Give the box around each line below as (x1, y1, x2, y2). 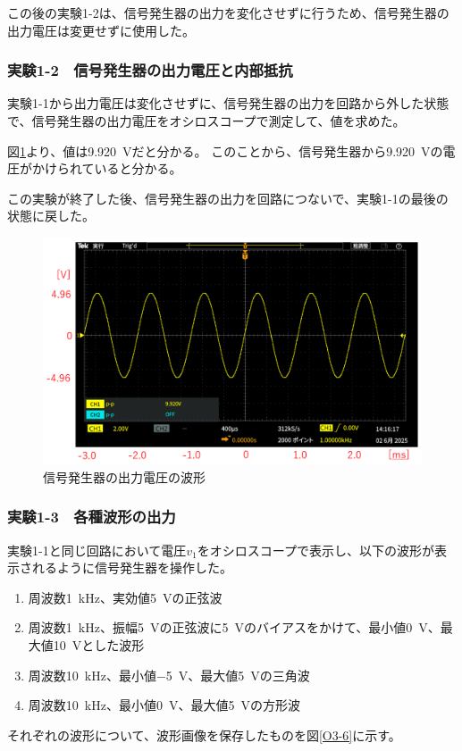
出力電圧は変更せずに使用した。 (7, 21, 195, 39)
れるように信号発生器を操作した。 (31, 558, 232, 577)
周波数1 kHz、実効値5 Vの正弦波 (28, 588, 223, 606)
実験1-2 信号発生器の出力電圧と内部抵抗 (7, 59, 293, 81)
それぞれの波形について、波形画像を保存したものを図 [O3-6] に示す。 (7, 725, 401, 744)
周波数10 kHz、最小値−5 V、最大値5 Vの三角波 (28, 665, 310, 684)
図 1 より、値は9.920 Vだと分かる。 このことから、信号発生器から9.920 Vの (7, 141, 443, 160)
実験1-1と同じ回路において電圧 (7, 540, 187, 559)
